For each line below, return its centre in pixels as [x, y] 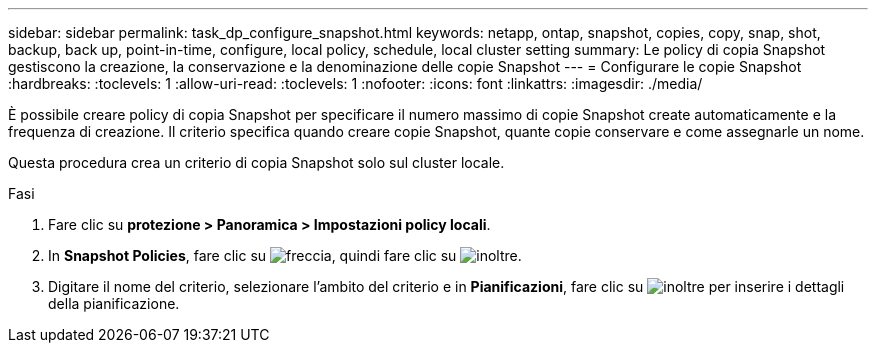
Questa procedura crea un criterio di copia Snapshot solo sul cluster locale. [256, 162]
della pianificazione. [114, 303]
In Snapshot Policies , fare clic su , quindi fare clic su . [285, 255]
